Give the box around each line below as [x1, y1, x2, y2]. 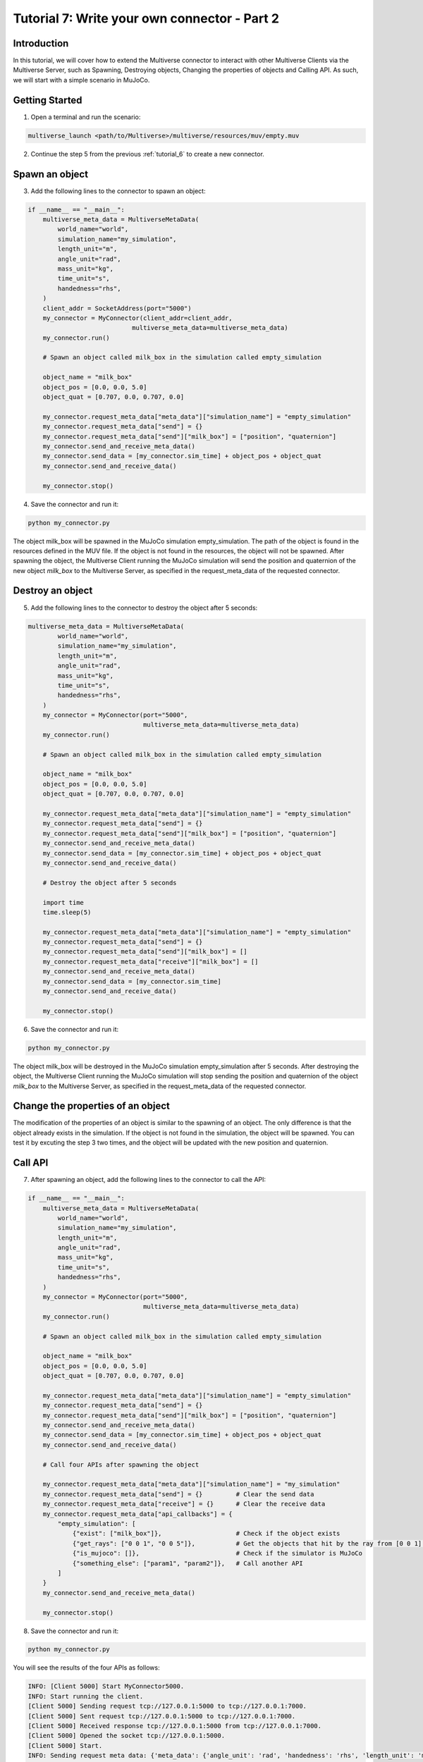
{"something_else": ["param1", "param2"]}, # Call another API [72, 1559, 303, 1567]
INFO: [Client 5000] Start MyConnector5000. [27, 1682, 185, 1691]
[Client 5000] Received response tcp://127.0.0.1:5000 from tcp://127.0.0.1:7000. [27, 1722, 322, 1730]
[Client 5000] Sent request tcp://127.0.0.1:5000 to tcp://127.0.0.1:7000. [27, 1712, 296, 1720]
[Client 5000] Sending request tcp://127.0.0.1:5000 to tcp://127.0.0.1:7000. [27, 1702, 307, 1711]
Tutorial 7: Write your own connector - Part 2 [13, 11, 280, 26]
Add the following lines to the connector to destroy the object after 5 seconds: [30, 603, 258, 612]
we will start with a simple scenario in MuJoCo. [13, 75, 150, 84]
